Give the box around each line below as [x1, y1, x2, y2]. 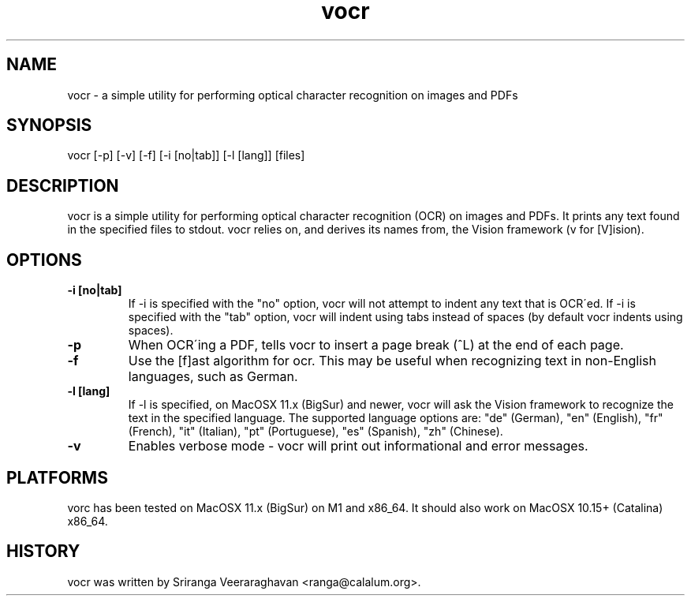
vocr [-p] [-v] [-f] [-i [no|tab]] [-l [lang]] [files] [67, 148, 305, 163]
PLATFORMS [6, 467, 108, 488]
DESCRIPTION [6, 175, 119, 196]
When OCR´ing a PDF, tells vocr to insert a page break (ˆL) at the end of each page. [128, 337, 624, 353]
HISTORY [6, 541, 80, 562]
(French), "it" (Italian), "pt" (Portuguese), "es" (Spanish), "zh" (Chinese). [128, 424, 503, 439]
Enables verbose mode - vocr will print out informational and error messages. [128, 438, 588, 454]
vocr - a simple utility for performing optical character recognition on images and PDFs [67, 88, 518, 102]
